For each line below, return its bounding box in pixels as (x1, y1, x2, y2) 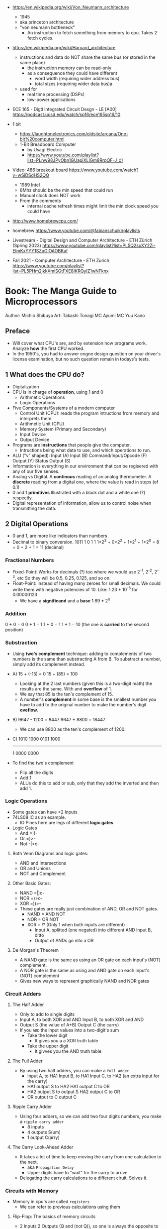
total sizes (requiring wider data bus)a (34, 81, 113, 87)
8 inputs (27, 1124, 44, 1130)
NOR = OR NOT (27, 916, 59, 922)
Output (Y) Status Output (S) (12, 457, 71, 463)
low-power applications (27, 97, 76, 103)
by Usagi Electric (27, 147, 62, 152)
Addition (5, 610, 26, 617)
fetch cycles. (27, 35, 54, 41)
